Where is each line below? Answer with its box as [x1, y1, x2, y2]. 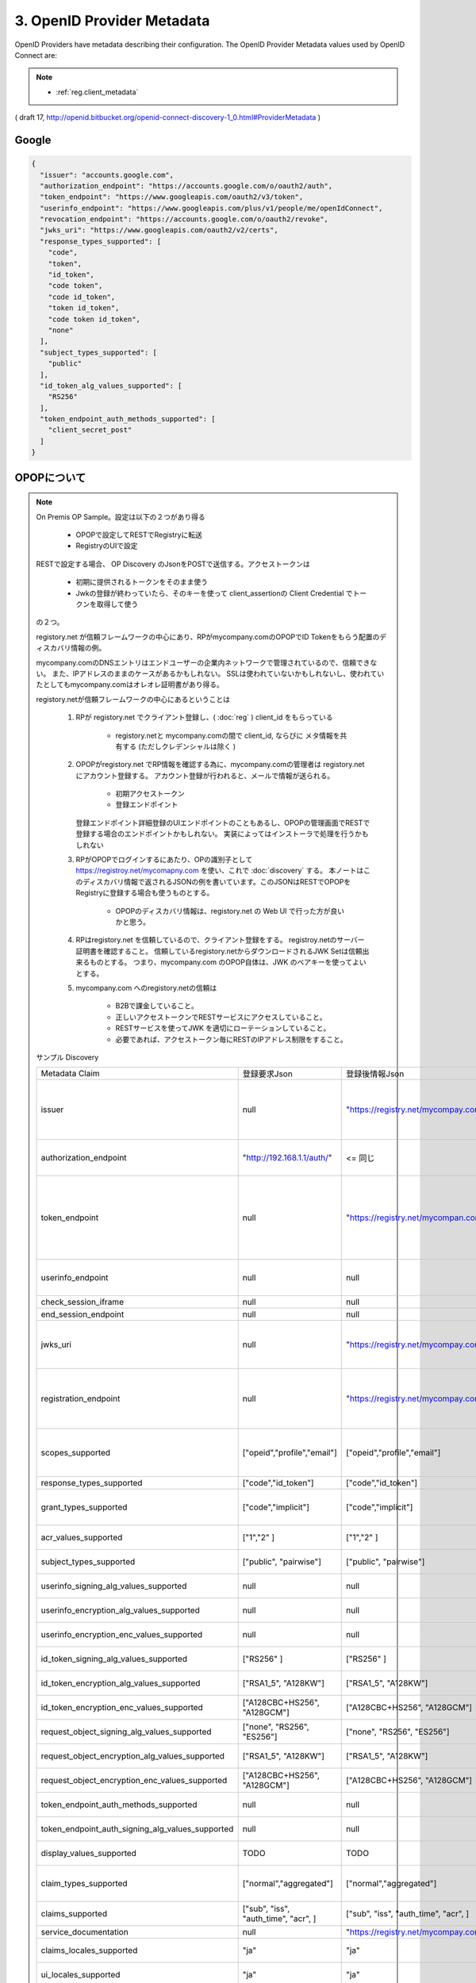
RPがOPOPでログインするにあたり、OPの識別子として [75, 855, 253, 865]
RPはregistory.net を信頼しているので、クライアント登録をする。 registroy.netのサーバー [75, 935, 365, 945]
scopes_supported [40, 1448, 111, 1459]
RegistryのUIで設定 [75, 541, 138, 550]
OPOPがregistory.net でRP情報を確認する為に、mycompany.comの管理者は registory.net [75, 760, 365, 769]
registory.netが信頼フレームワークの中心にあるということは [36, 694, 230, 704]
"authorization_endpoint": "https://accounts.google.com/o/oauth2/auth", [40, 181, 333, 190]
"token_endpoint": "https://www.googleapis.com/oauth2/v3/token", [40, 193, 304, 201]
